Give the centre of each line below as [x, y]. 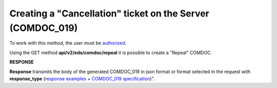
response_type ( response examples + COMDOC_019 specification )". [82, 78]
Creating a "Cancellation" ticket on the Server [110, 13]
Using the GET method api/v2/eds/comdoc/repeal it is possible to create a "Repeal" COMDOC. [111, 52]
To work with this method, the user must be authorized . [68, 43]
